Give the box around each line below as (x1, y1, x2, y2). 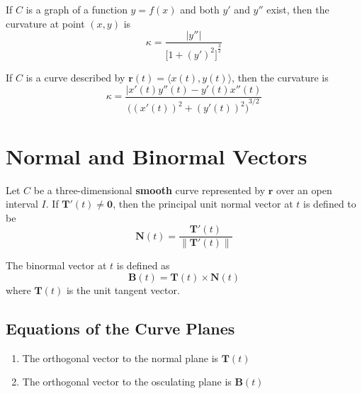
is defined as (116, 258, 170, 273)
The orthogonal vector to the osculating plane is (22, 374, 232, 389)
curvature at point (6, 16, 85, 30)
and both (180, 2, 220, 16)
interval (6, 196, 38, 211)
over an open (276, 182, 332, 197)
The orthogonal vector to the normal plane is (22, 350, 219, 365)
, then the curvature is (232, 69, 329, 84)
